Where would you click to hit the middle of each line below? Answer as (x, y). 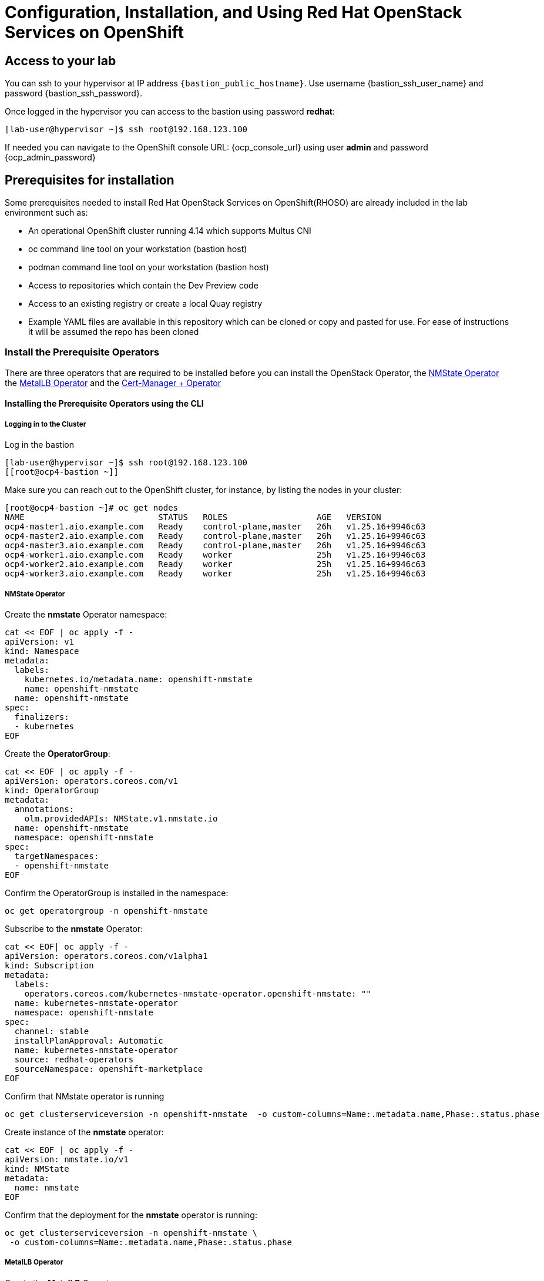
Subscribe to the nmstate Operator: (74, 928)
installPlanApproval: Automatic (89, 1040)
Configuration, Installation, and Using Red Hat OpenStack (234, 12)
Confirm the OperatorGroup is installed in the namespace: (117, 893)
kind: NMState (37, 1168)
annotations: (44, 809)
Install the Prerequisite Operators (82, 352)
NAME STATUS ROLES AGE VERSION (193, 517)
